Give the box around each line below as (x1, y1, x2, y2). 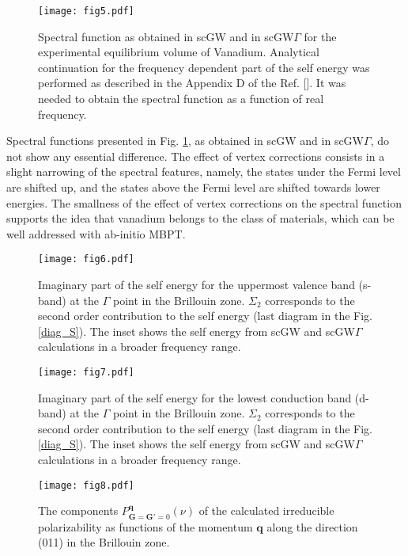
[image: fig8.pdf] (38, 479, 134, 491)
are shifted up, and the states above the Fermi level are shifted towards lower (6, 179, 380, 195)
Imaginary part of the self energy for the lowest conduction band (38, 389, 352, 406)
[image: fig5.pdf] (38, 6, 134, 17)
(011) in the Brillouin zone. (38, 534, 170, 550)
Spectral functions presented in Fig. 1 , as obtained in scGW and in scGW (6, 132, 365, 149)
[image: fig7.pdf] (38, 367, 134, 378)
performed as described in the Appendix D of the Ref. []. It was (38, 74, 346, 91)
